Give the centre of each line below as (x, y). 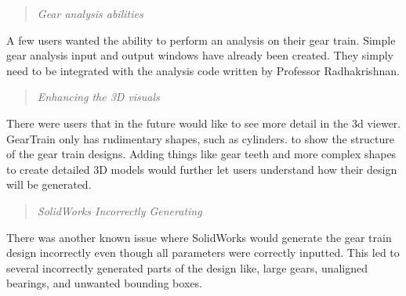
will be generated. (49, 184)
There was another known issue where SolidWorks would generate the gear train (199, 237)
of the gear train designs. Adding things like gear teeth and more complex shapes (201, 154)
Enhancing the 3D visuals (98, 97)
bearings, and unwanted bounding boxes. (104, 283)
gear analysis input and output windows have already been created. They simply (200, 55)
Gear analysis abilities (90, 13)
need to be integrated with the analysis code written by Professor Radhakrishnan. (203, 70)
